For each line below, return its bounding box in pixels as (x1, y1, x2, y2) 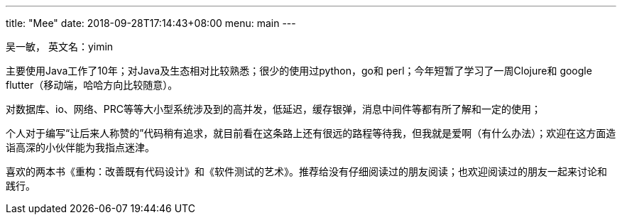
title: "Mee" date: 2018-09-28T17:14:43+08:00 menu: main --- (6, 17, 296, 29)
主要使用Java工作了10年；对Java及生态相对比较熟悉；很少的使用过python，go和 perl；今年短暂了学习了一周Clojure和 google (6, 65, 592, 77)
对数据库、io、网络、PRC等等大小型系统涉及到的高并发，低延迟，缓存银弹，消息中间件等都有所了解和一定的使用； (6, 103, 541, 115)
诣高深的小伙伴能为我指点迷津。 (6, 141, 155, 153)
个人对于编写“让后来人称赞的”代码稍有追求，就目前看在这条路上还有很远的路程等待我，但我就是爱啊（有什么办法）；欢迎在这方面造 (6, 127, 616, 139)
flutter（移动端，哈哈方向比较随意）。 (6, 79, 178, 91)
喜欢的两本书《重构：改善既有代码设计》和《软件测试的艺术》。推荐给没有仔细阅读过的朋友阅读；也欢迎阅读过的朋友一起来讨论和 (6, 165, 607, 177)
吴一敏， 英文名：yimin (6, 40, 114, 53)
